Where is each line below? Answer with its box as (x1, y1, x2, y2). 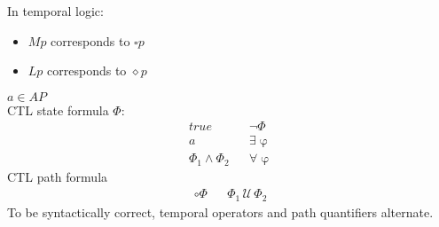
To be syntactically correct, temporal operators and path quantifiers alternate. (7, 202, 434, 221)
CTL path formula (7, 168, 108, 186)
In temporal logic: (7, 2, 104, 20)
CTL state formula (7, 100, 109, 119)
